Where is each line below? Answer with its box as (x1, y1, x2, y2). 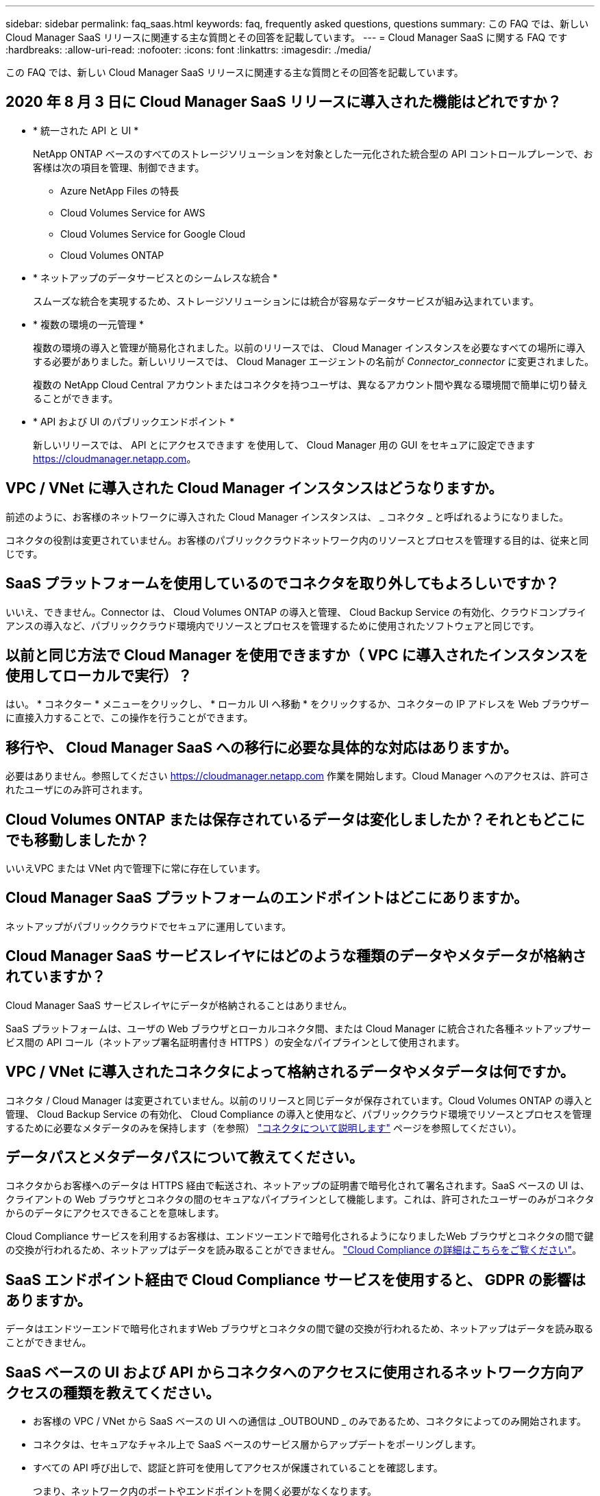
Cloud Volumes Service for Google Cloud (60, 227, 246, 240)
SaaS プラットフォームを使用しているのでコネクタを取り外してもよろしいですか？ (5, 575, 560, 593)
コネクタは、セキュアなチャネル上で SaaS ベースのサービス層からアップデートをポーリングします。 (33, 1438, 482, 1451)
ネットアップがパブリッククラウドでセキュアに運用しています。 (5, 920, 292, 932)
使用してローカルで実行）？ (5, 666, 192, 684)
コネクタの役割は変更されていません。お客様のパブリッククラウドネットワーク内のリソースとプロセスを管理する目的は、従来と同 (5, 534, 589, 546)
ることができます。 (33, 392, 118, 404)
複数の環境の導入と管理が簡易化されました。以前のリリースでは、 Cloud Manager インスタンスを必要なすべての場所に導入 (33, 341, 586, 353)
